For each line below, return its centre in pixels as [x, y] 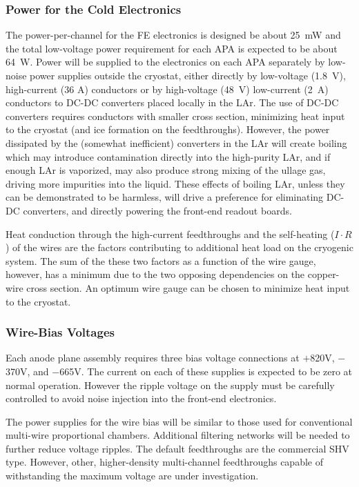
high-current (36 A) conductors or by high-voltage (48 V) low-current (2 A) [167, 89]
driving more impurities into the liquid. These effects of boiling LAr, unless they [175, 183]
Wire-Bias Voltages [60, 332]
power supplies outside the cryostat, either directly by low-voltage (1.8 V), [188, 75]
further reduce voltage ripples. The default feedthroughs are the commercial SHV [177, 448]
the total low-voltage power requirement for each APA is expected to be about [172, 48]
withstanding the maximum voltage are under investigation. [132, 476]
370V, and [27, 371]
